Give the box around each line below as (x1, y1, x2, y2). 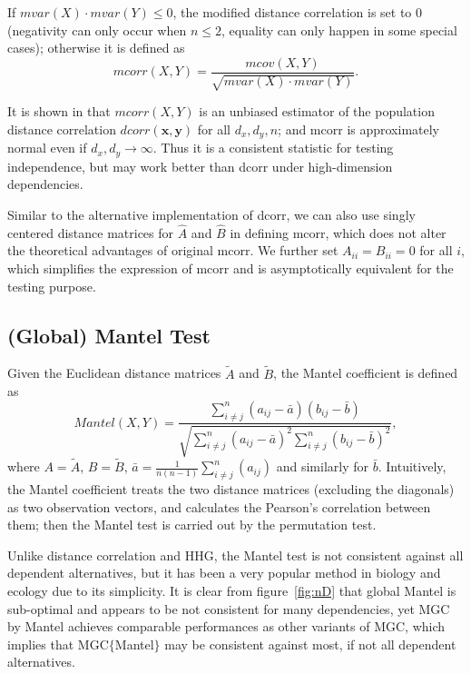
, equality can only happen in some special (221, 20, 457, 39)
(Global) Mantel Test (7, 321, 211, 349)
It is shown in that (7, 102, 111, 121)
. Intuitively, (378, 457, 446, 476)
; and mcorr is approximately (278, 119, 440, 138)
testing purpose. (7, 276, 96, 295)
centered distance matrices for (7, 223, 174, 242)
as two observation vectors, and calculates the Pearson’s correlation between (7, 497, 431, 516)
